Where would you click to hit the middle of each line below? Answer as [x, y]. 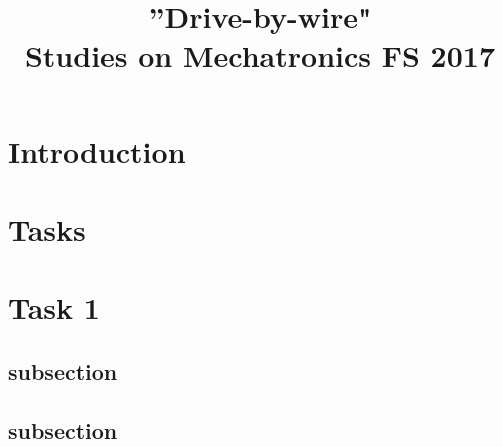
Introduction [97, 150]
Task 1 [54, 307]
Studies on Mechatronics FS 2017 [260, 55]
